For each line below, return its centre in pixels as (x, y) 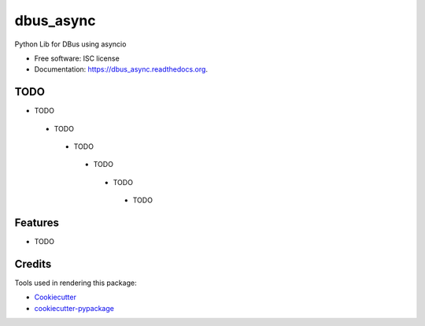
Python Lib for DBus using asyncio (70, 44)
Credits (33, 264)
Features (37, 223)
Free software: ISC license (77, 58)
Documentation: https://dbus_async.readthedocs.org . (121, 69)
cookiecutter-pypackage (74, 308)
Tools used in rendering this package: (76, 283)
